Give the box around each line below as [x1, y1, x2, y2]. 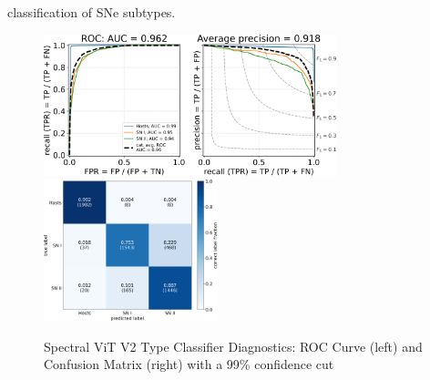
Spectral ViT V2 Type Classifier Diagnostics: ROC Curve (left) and [44, 336, 423, 355]
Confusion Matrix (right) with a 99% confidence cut [44, 354, 334, 374]
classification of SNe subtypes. [7, 3, 176, 21]
